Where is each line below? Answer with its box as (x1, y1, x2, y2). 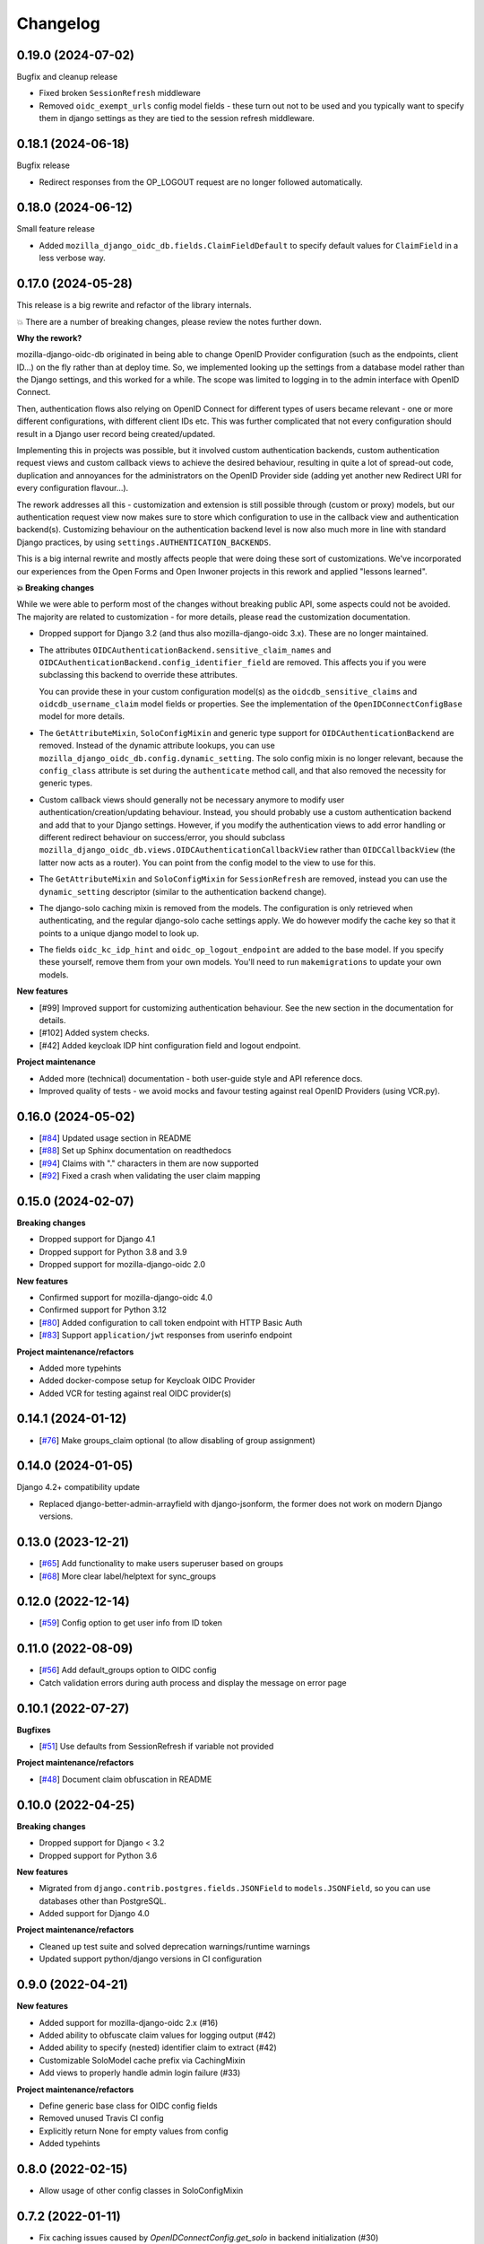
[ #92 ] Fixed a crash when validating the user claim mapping (39, 1170, 261, 1181)
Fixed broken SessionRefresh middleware (39, 88, 201, 99)
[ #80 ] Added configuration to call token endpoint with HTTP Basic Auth (39, 1317, 303, 1328)
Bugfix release (16, 160, 71, 171)
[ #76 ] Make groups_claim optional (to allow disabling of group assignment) (39, 1434, 315, 1445)
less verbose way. (39, 252, 107, 264)
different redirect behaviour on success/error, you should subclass (39, 831, 286, 843)
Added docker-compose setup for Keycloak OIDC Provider (39, 1375, 255, 1386)
